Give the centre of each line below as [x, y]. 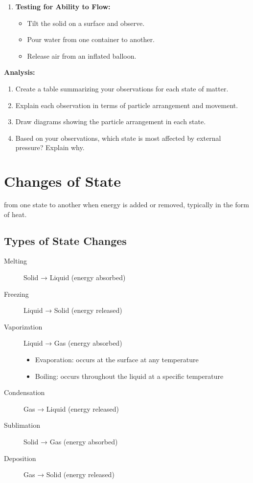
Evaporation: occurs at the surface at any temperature [117, 360]
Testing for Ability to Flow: [63, 6]
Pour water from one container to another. [91, 39]
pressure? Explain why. [50, 147]
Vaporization [23, 326]
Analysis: [20, 72]
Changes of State [62, 181]
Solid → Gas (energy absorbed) [71, 441]
